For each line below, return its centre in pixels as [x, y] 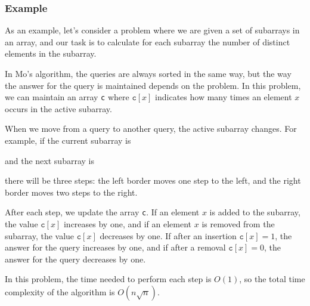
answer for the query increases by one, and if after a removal [115, 247]
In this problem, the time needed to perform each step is [108, 279]
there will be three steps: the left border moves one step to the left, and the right [153, 180]
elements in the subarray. [51, 53]
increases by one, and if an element [128, 224]
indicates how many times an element [224, 97]
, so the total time [272, 279]
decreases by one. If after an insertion [168, 235]
